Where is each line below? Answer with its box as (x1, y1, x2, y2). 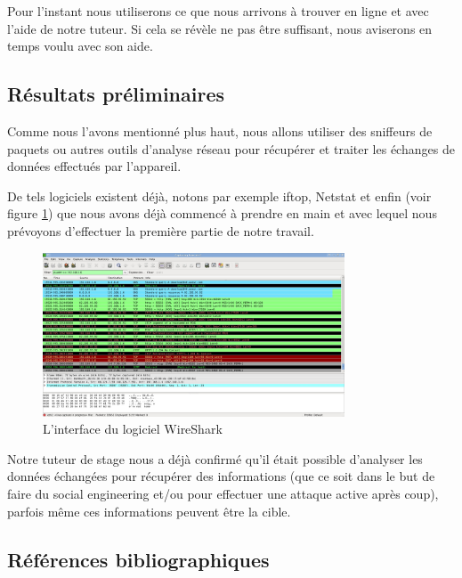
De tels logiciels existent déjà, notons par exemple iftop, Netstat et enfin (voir (7, 186, 432, 205)
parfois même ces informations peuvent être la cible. (7, 501, 291, 520)
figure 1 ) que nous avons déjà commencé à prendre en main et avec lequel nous (7, 204, 437, 223)
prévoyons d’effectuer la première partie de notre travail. (7, 221, 314, 240)
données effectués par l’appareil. (7, 157, 182, 175)
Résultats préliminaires (7, 80, 224, 108)
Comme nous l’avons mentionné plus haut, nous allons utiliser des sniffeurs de (7, 121, 433, 140)
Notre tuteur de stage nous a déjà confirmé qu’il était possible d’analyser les (7, 449, 423, 468)
